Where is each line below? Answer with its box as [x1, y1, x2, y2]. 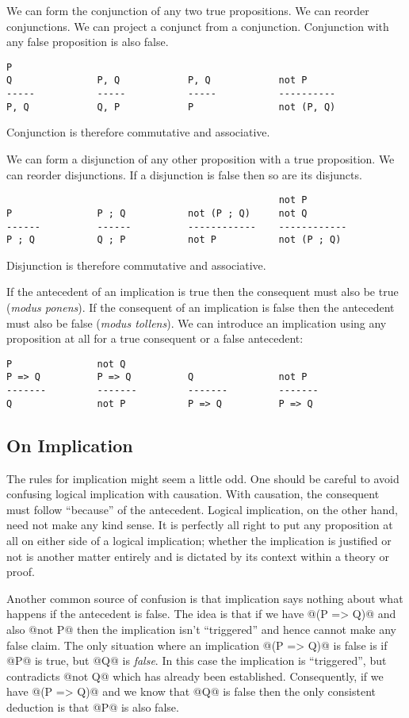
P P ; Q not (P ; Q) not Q [6, 207, 308, 219]
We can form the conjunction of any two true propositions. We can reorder [6, 2, 369, 18]
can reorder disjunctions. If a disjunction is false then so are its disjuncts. [6, 166, 362, 182]
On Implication [6, 432, 133, 457]
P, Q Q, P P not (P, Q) [6, 101, 336, 113]
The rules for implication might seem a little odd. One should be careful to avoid [6, 470, 399, 486]
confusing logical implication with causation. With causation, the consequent [6, 486, 380, 502]
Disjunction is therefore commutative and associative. [6, 256, 266, 273]
